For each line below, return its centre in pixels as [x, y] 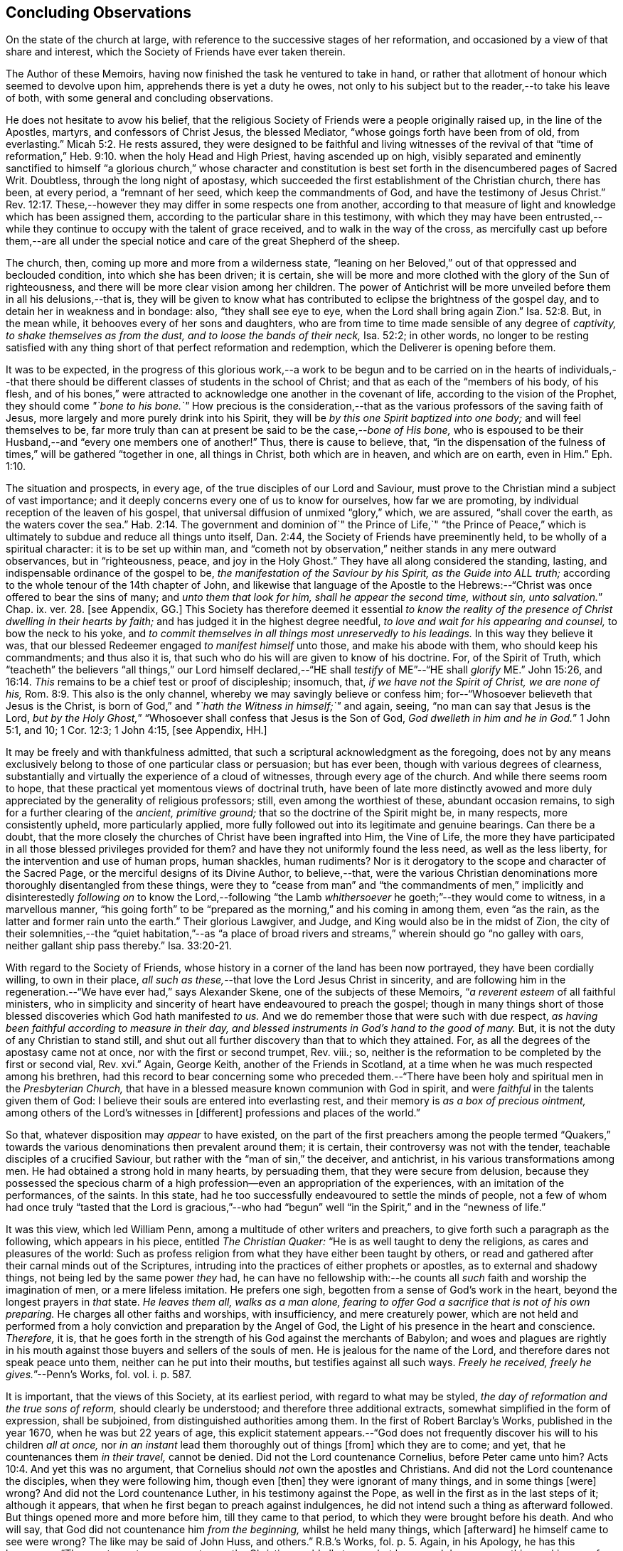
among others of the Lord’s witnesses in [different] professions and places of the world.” [213, 1113]
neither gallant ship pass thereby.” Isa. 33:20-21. [119, 946]
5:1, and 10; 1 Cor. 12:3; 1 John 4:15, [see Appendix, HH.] [137, 730]
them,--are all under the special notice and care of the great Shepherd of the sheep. [203, 241]
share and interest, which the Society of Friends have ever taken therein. [176, 52]
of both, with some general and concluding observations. [140, 98]
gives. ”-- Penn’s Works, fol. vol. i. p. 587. [99, 1375]
